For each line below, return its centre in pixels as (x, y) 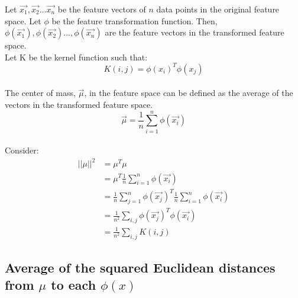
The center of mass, (40, 93)
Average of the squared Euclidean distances (140, 267)
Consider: (22, 150)
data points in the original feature (218, 9)
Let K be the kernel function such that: (76, 57)
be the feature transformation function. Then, (135, 20)
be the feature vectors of (102, 9)
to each (74, 285)
